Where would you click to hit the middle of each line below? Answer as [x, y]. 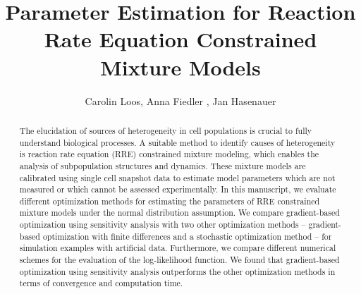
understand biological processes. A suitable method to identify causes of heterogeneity [177, 142]
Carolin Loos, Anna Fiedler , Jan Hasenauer [180, 100]
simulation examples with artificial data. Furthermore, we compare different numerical [178, 248]
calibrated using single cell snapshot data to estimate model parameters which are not [177, 177]
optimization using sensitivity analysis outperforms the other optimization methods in [177, 271]
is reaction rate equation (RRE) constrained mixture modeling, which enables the [169, 154]
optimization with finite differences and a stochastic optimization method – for [187, 236]
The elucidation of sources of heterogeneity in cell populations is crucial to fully [166, 130]
